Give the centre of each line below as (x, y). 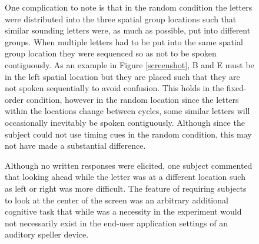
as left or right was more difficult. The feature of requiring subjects (126, 188)
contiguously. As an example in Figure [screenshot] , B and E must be (129, 64)
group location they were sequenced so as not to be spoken (111, 53)
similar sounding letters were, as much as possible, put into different (128, 30)
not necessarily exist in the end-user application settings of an (116, 223)
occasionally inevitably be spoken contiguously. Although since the (125, 122)
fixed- (236, 88)
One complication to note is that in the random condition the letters (129, 7)
